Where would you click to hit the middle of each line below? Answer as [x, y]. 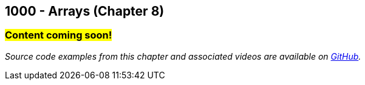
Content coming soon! [59, 35]
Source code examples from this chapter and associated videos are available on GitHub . [183, 56]
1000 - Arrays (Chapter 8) [85, 11]
